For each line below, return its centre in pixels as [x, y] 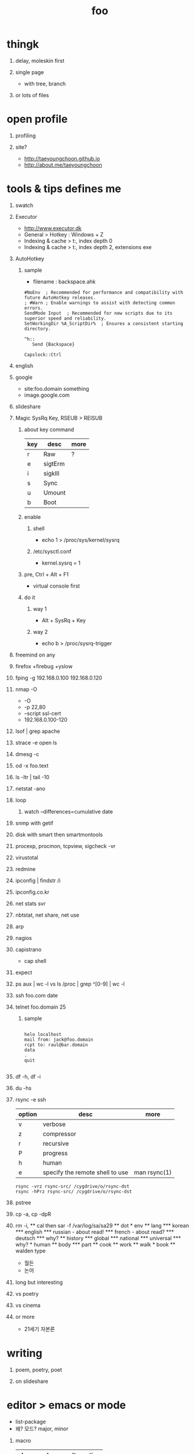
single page [30, 72]
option [27, 1114]
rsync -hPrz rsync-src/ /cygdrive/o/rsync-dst [74, 1191]
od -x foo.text [32, 766]
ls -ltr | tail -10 [32, 777]
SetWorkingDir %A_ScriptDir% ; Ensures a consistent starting [104, 323]
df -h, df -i [28, 1076]
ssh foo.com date [37, 995]
